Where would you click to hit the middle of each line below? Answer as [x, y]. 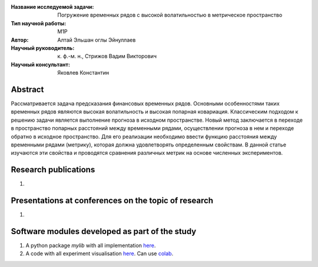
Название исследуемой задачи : [52, 7]
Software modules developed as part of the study [104, 231]
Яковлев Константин [83, 73]
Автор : [20, 40]
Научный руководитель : [43, 48]
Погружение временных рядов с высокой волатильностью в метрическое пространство [170, 15]
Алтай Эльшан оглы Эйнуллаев [97, 40]
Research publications [53, 170]
